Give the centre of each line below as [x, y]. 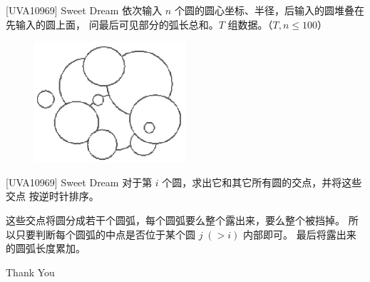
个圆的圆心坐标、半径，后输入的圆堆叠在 [269, 10]
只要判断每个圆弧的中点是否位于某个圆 [105, 234]
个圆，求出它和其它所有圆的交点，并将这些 [262, 182]
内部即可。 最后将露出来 [299, 234]
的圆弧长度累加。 [46, 248]
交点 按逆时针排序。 [52, 196]
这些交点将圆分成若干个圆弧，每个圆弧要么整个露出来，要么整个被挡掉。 [175, 220]
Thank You [30, 272]
